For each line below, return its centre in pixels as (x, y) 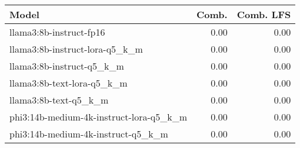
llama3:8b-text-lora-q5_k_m (69, 83)
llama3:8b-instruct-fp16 (57, 32)
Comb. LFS (264, 14)
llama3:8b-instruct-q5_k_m (67, 66)
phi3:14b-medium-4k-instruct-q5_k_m (89, 134)
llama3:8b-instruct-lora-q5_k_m (76, 49)
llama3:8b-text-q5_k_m (59, 100)
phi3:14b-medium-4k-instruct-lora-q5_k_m (98, 117)
